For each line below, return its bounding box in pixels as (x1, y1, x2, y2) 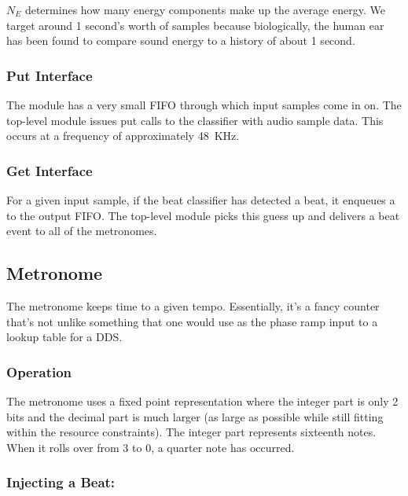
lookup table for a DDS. (6, 329, 123, 345)
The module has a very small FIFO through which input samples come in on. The (6, 97, 402, 112)
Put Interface (6, 65, 93, 85)
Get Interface (6, 160, 93, 180)
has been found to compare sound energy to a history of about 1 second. (6, 32, 355, 49)
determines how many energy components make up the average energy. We (24, 2, 385, 17)
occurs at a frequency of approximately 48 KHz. (6, 127, 240, 144)
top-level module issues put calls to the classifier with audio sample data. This (6, 112, 384, 128)
